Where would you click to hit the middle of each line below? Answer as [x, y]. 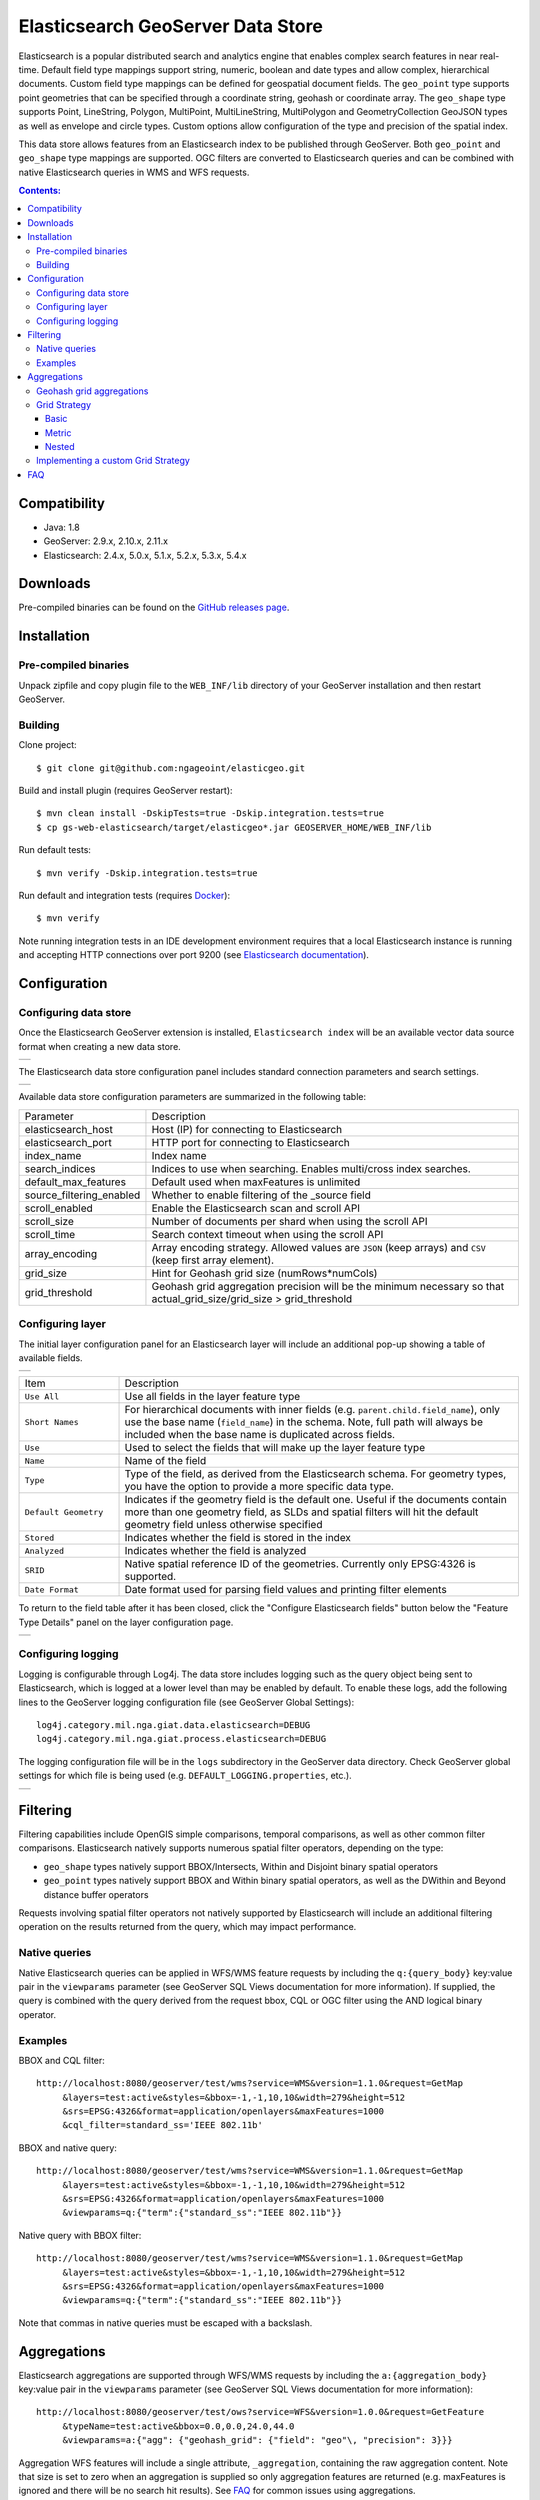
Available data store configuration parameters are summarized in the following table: [192, 1097]
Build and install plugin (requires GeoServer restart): [126, 790]
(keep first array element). [213, 1260]
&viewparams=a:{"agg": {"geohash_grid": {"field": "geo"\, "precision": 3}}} [257, 2440]
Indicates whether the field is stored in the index [238, 1538]
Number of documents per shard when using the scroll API [289, 1221]
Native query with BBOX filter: [80, 2235]
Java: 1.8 [61, 527]
